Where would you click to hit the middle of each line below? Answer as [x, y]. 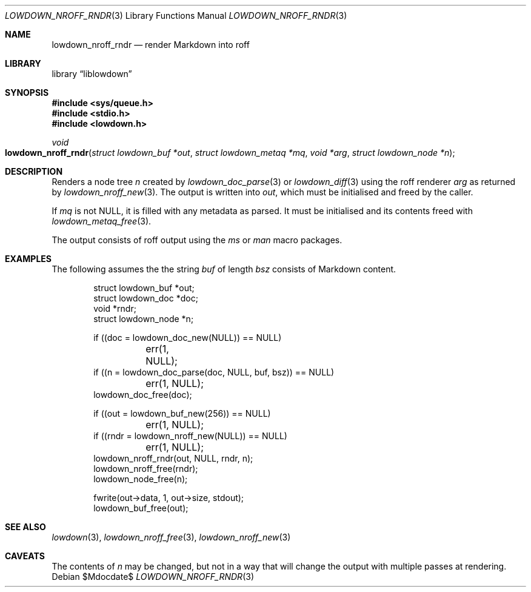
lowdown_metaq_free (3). [102, 221]
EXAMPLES [28, 259]
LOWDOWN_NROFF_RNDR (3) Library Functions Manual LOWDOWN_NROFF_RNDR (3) [176, 15]
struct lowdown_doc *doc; [146, 298]
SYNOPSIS [27, 92]
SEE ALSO [25, 527]
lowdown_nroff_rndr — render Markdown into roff [151, 45]
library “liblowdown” [92, 74]
